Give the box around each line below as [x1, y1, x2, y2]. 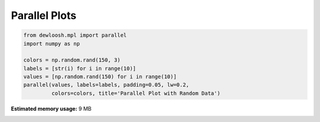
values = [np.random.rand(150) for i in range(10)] [23, 73, 177, 80]
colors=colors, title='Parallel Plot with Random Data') [51, 89, 220, 97]
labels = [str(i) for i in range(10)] [23, 65, 136, 72]
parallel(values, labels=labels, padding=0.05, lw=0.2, [23, 82, 190, 88]
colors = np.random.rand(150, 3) [23, 57, 121, 63]
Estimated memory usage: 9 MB [11, 105, 92, 112]
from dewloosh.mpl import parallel [23, 32, 127, 38]
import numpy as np [23, 40, 80, 47]
